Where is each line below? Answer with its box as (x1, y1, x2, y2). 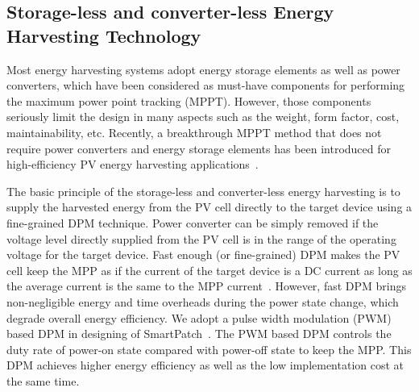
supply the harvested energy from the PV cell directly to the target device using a (6, 198, 413, 215)
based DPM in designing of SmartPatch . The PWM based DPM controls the (6, 325, 392, 342)
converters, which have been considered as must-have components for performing (6, 77, 405, 94)
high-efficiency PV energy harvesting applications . (6, 156, 259, 173)
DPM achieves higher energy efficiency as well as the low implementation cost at (6, 357, 404, 373)
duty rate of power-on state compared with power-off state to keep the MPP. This (6, 340, 412, 357)
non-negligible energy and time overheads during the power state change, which (6, 293, 399, 310)
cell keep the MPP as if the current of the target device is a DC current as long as (6, 261, 413, 278)
